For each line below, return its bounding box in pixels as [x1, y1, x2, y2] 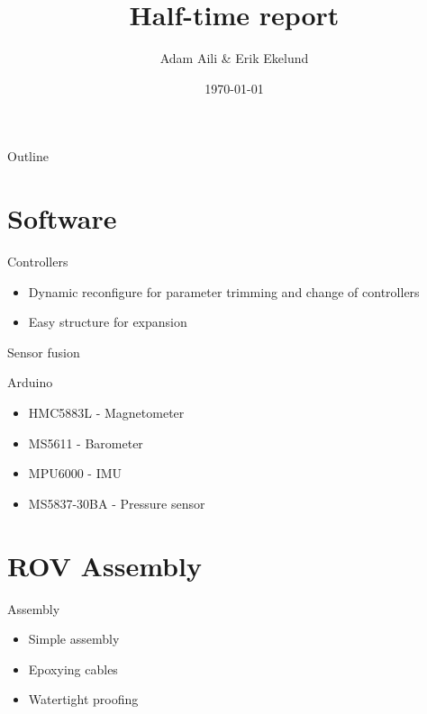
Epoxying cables [28, 659, 118, 678]
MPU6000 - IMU [28, 464, 123, 483]
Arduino [7, 373, 53, 392]
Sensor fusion [7, 342, 80, 361]
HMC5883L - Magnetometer [28, 403, 185, 421]
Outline [7, 147, 49, 166]
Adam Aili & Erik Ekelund [159, 49, 309, 68]
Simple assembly [28, 629, 120, 648]
